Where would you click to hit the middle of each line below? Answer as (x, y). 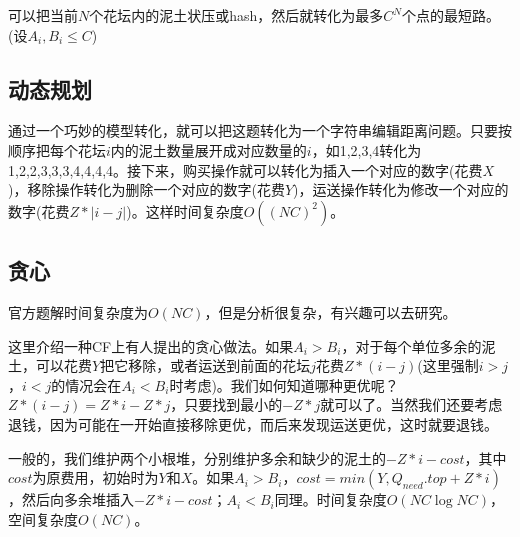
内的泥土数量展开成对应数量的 (208, 149)
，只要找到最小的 (226, 404)
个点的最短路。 (451, 15)
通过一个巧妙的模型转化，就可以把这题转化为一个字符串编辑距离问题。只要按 (260, 130)
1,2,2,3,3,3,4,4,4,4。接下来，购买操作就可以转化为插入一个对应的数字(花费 (245, 169)
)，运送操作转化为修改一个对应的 (401, 189)
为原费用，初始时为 (95, 477)
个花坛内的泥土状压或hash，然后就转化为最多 (236, 15)
